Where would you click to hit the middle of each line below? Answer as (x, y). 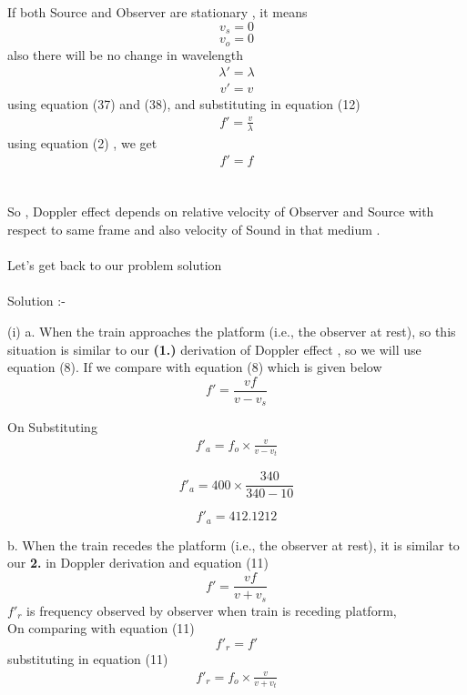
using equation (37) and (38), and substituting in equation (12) (184, 104)
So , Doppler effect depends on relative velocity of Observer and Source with (221, 212)
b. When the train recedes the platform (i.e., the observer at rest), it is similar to (233, 544)
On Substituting (52, 427)
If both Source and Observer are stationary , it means (157, 12)
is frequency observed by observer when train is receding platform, (212, 610)
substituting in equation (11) (88, 659)
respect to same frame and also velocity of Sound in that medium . (194, 230)
